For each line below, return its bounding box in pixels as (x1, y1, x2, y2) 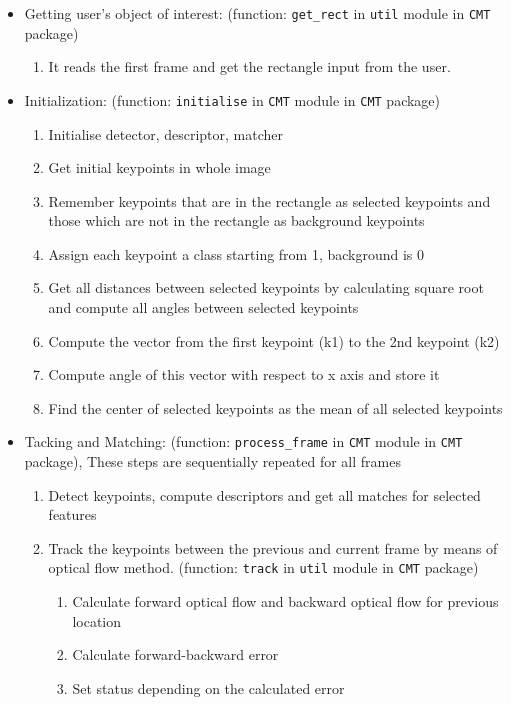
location (72, 610, 122, 631)
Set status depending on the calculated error (72, 677, 345, 698)
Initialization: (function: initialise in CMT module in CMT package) (24, 89, 441, 110)
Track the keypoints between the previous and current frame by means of (48, 537, 498, 558)
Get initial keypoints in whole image (48, 157, 271, 178)
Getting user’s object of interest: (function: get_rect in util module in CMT (24, 3, 491, 23)
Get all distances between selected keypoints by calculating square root (48, 277, 484, 298)
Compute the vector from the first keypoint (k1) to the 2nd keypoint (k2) (48, 330, 500, 351)
